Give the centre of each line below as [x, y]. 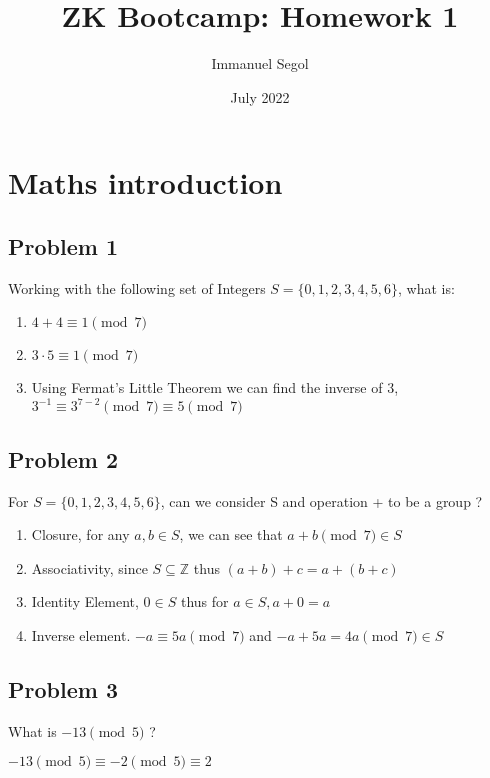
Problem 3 [63, 688]
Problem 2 [63, 458]
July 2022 [260, 96]
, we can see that [231, 534]
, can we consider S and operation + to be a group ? [321, 500]
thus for [204, 601]
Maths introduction [145, 182]
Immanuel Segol [260, 63]
